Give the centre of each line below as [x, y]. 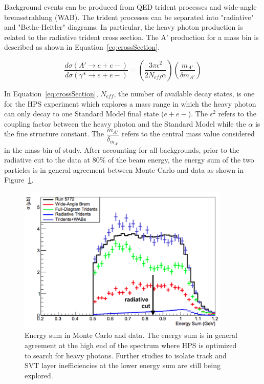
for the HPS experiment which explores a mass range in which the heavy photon [130, 103]
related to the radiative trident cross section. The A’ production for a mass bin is [131, 37]
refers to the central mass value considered [188, 134]
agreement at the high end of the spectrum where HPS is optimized [131, 345]
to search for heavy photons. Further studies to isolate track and [126, 355]
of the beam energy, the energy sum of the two [181, 160]
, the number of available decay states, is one [184, 93]
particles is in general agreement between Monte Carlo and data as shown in [124, 169]
